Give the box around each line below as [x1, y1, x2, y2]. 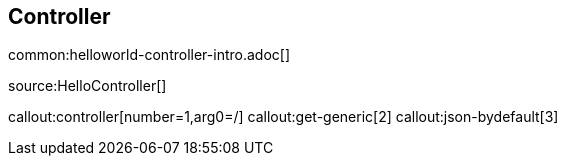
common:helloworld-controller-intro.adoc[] [8, 46, 290, 64]
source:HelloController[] [8, 77, 167, 95]
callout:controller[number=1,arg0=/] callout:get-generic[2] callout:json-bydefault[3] [8, 108, 559, 126]
